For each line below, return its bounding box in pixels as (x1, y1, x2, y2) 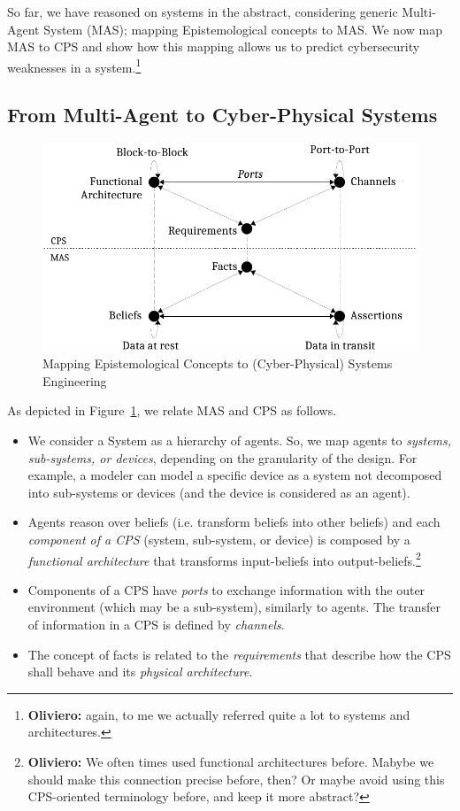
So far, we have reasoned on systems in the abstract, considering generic (7, 3, 398, 20)
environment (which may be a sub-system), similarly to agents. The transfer (27, 598, 441, 616)
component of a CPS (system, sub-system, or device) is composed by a (27, 530, 410, 549)
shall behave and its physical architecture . (27, 662, 253, 681)
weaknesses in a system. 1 (7, 55, 142, 76)
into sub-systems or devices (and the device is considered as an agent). (27, 483, 410, 501)
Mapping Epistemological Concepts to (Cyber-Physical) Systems (42, 354, 393, 373)
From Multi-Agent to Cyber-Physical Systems (7, 101, 438, 128)
